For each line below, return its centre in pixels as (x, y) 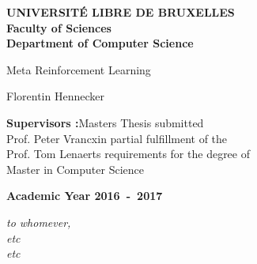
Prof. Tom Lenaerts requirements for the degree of (128, 154)
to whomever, (39, 222)
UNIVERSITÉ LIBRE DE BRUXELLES (121, 12)
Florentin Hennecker (55, 96)
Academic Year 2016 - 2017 (85, 196)
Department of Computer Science (100, 43)
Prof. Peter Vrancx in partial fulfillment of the (117, 138)
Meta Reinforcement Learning (79, 69)
